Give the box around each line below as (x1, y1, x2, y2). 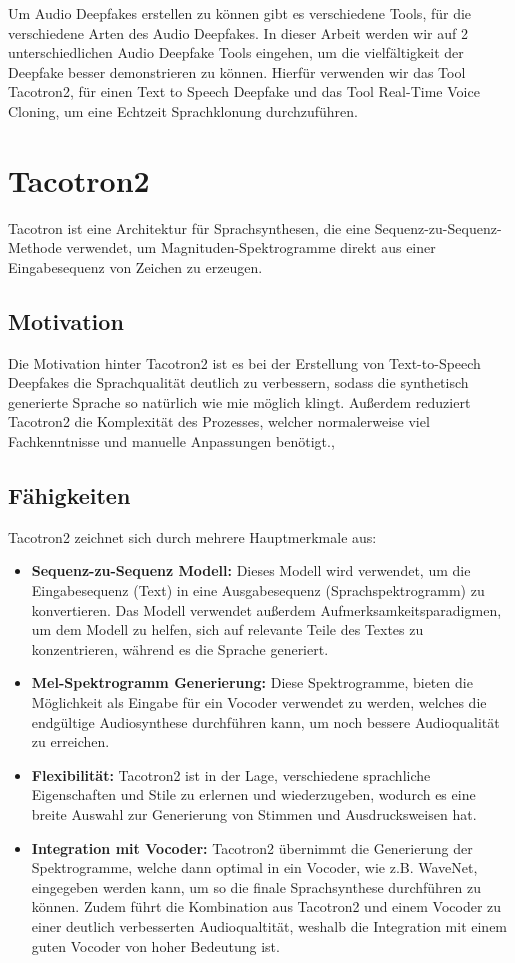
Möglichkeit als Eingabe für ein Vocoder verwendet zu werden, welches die (31, 692, 487, 712)
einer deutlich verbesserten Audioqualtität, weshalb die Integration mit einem (31, 915, 508, 936)
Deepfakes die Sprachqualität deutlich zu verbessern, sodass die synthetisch (8, 372, 469, 393)
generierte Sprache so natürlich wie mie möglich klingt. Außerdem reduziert (8, 391, 471, 412)
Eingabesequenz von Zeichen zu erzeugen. (8, 256, 263, 277)
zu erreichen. (31, 731, 110, 752)
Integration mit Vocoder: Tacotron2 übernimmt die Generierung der (31, 837, 473, 858)
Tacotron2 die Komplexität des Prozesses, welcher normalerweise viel (8, 411, 430, 432)
